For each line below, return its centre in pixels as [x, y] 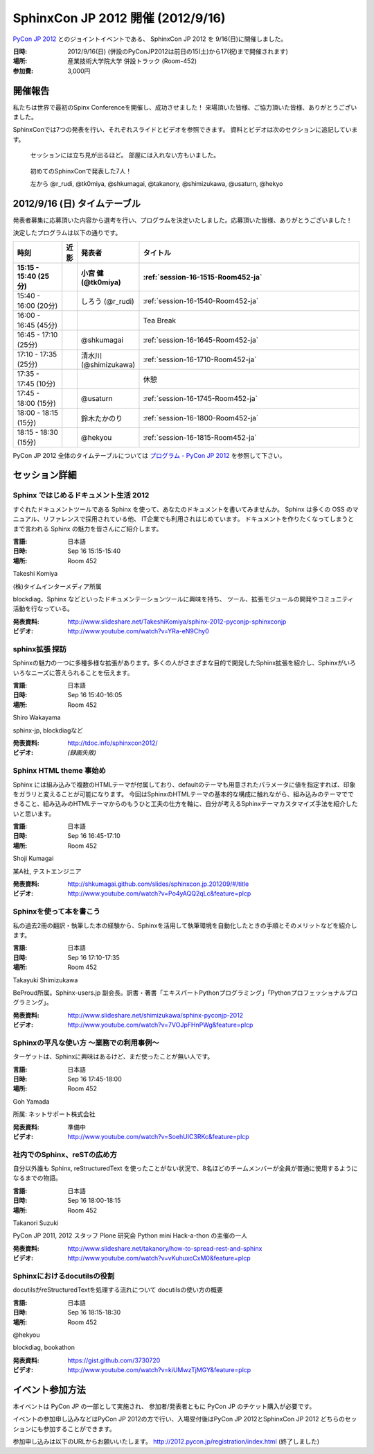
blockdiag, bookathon [44, 1348]
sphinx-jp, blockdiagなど [48, 730]
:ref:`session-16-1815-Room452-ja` [200, 437]
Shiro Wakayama [37, 717]
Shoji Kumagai [33, 858]
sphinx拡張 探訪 [40, 649]
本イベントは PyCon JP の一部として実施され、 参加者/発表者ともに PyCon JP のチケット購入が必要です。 [164, 1406]
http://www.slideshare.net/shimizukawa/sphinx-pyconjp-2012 [155, 1015]
